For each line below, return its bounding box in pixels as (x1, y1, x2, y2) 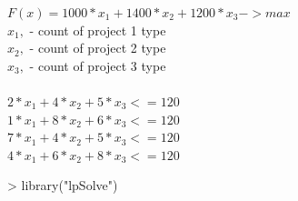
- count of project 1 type (29, 20, 166, 39)
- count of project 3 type (29, 55, 166, 75)
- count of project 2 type (29, 38, 166, 57)
